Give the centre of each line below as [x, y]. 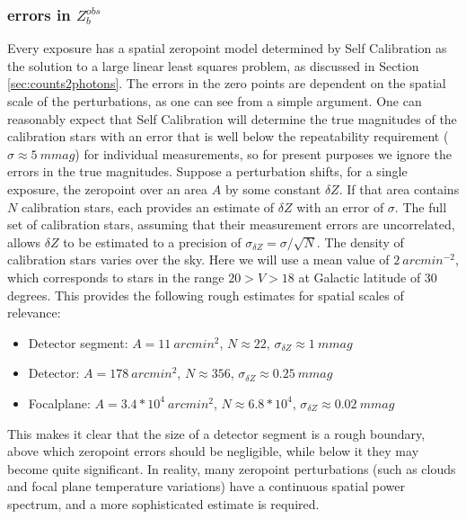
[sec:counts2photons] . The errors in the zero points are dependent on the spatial [227, 83]
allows [24, 242]
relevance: [34, 313]
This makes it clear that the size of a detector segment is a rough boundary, [216, 433]
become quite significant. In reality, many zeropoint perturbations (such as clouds [232, 468]
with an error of [340, 206]
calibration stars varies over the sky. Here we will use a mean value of [198, 259]
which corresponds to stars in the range [116, 277]
